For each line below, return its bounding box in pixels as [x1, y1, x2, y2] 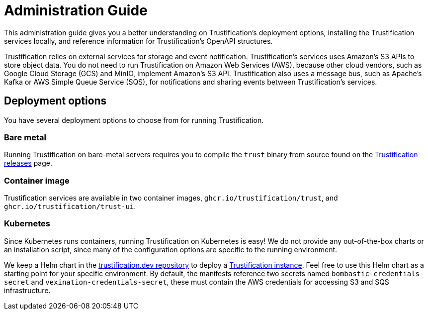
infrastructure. [4, 286, 51, 295]
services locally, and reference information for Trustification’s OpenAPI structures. [4, 36, 273, 45]
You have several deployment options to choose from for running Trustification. [4, 115, 264, 124]
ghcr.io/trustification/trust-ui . [4, 202, 136, 211]
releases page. [4, 159, 52, 168]
